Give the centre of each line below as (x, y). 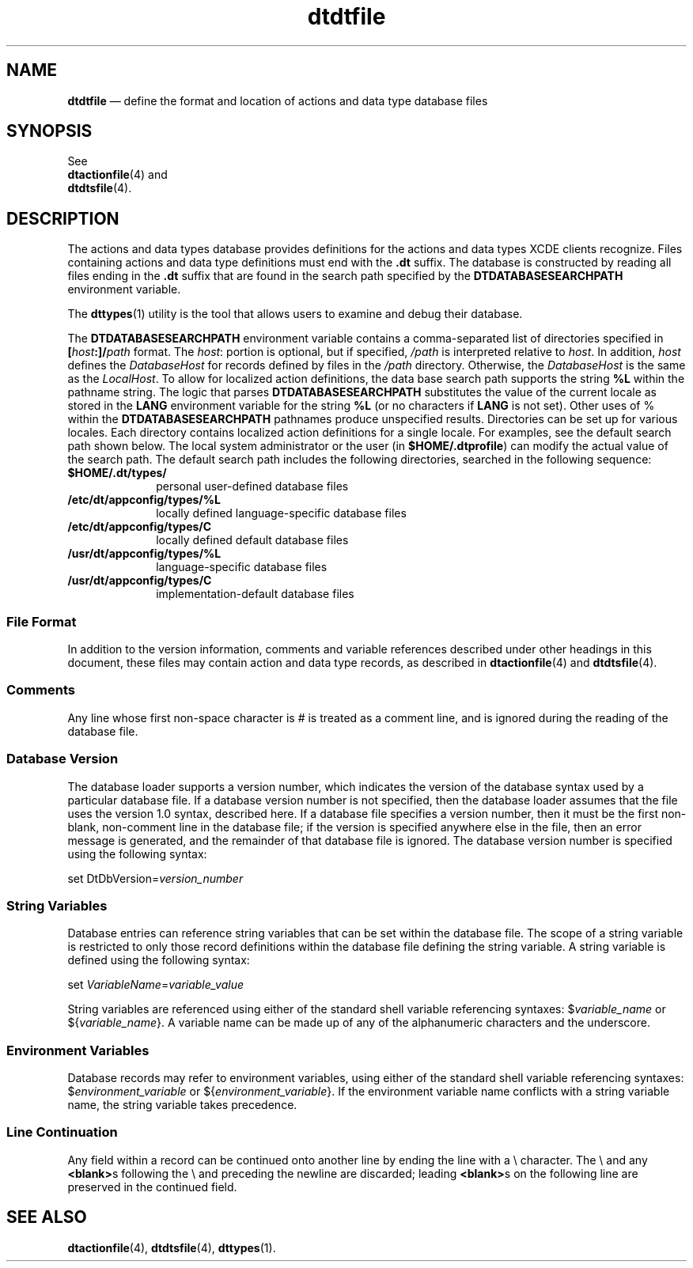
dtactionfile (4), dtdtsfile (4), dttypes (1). (172, 1247)
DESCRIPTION (63, 218)
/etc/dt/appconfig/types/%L (144, 500)
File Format (42, 621)
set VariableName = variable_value (156, 985)
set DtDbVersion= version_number (155, 878)
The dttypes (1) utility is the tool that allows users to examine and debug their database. (295, 314)
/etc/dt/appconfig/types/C (140, 527)
